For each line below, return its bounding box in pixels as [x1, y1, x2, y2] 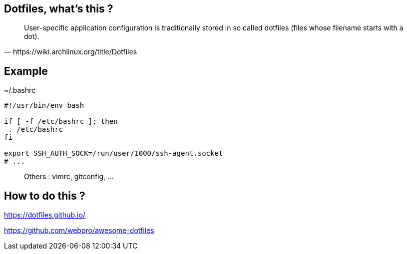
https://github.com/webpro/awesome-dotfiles [4, 226, 154, 235]
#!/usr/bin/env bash [4, 101, 84, 110]
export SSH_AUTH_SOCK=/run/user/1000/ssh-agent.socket [4, 149, 223, 158]
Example [4, 64, 48, 77]
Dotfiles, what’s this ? [4, 2, 113, 15]
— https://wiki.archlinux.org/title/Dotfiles [4, 47, 137, 56]
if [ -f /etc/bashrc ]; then [4, 117, 118, 126]
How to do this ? [4, 189, 85, 202]
